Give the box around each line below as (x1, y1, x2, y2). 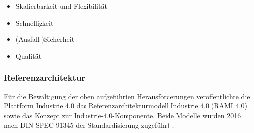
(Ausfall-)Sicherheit (15, 34, 75, 44)
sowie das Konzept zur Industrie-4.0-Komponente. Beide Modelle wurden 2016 (4, 110, 241, 120)
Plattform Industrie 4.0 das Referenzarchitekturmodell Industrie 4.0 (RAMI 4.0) (4, 100, 247, 111)
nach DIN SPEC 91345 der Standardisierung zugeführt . (4, 120, 174, 130)
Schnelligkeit (15, 17, 54, 28)
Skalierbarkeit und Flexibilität (15, 1, 107, 11)
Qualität (15, 50, 42, 61)
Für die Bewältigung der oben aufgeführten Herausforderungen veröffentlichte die (4, 91, 250, 101)
